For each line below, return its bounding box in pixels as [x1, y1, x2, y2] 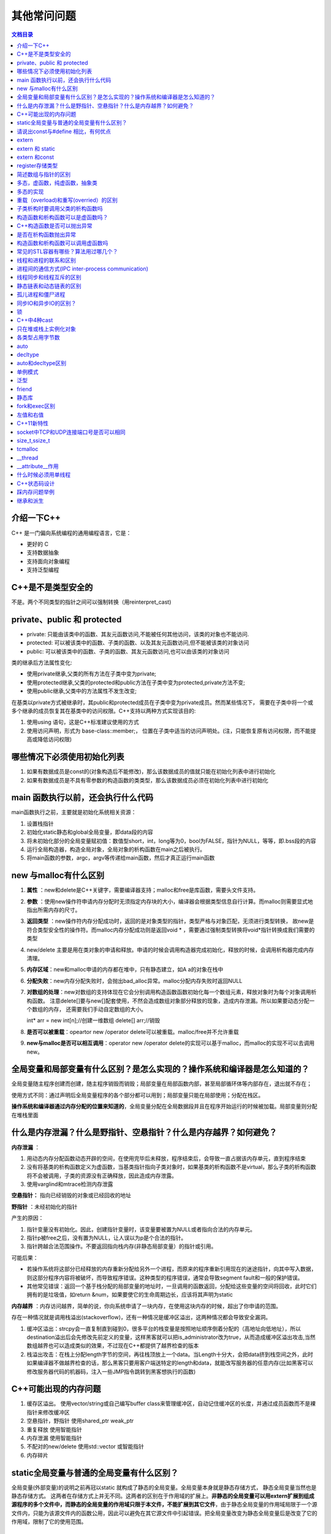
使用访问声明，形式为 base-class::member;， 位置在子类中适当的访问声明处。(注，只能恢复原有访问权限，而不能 [26, 727, 311, 734]
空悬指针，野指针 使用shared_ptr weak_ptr [26, 1417, 134, 1425]
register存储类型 [17, 162, 58, 169]
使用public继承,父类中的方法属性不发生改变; [26, 687, 137, 695]
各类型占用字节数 [17, 334, 60, 341]
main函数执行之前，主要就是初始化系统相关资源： [11, 809, 137, 816]
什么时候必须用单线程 [17, 471, 70, 479]
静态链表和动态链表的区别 [17, 282, 82, 290]
